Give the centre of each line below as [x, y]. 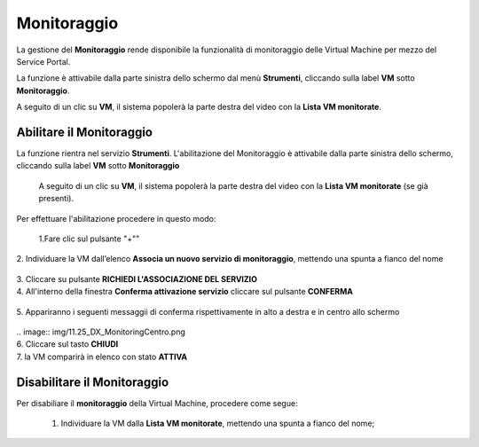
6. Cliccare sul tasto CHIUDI [67, 344]
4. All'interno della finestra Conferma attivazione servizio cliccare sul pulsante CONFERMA [185, 292]
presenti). [56, 199]
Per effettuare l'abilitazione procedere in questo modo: [116, 218]
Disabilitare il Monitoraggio [93, 382]
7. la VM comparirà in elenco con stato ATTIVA [102, 357]
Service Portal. [43, 61]
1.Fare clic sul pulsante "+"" [89, 239]
